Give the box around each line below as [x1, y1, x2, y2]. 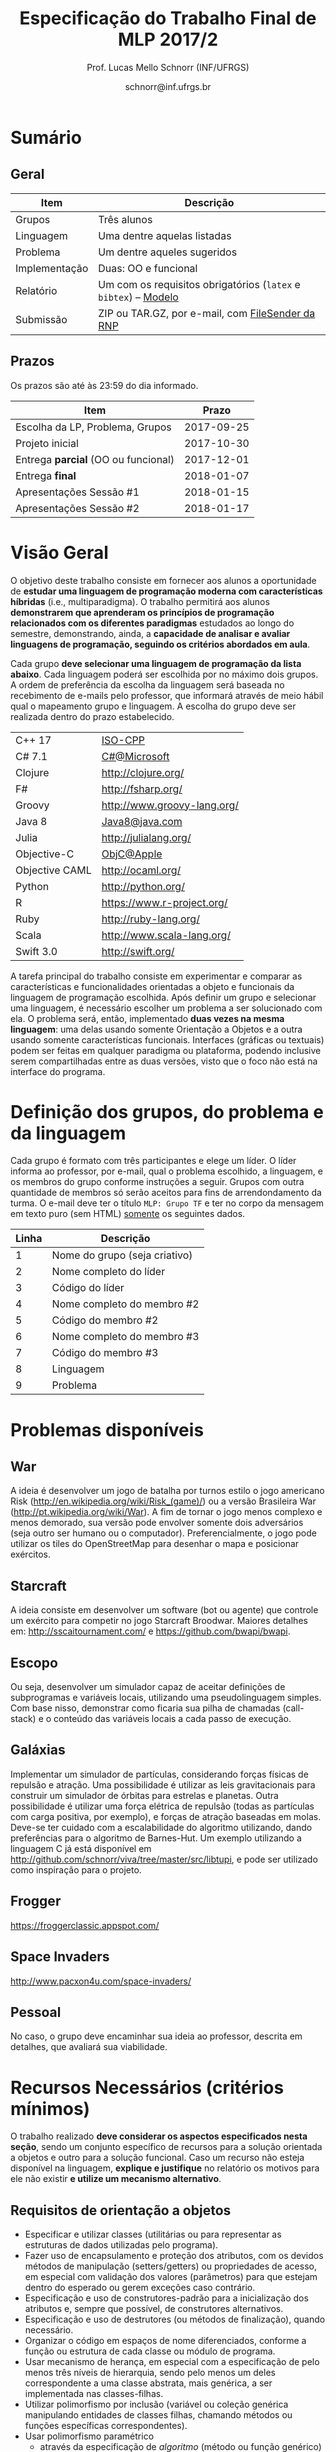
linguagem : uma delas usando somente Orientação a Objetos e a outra [10, 1023, 303, 1035]
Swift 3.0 [15, 944, 58, 958]
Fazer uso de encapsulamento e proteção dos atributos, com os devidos [24, 2250, 324, 2262]
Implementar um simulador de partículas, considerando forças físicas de [10, 1768, 309, 1780]
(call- [282, 1702, 305, 1714]
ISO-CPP [101, 733, 145, 747]
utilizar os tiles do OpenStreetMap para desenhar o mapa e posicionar [10, 1538, 300, 1550]
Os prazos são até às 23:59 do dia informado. [10, 379, 199, 391]
